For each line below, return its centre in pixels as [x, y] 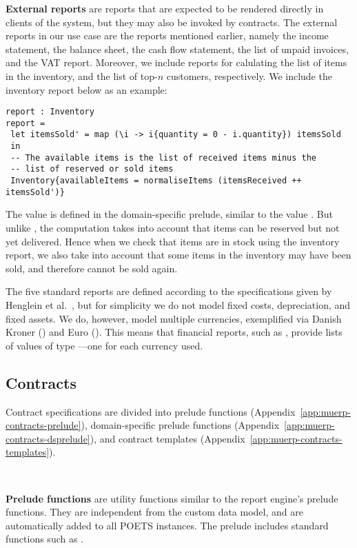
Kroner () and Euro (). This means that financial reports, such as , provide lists [174, 332]
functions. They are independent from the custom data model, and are [154, 512]
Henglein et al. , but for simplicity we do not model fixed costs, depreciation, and [178, 304]
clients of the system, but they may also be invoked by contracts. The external [172, 22]
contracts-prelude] [43, 425]
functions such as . [45, 539]
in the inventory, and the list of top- [82, 75]
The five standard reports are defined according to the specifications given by [169, 291]
